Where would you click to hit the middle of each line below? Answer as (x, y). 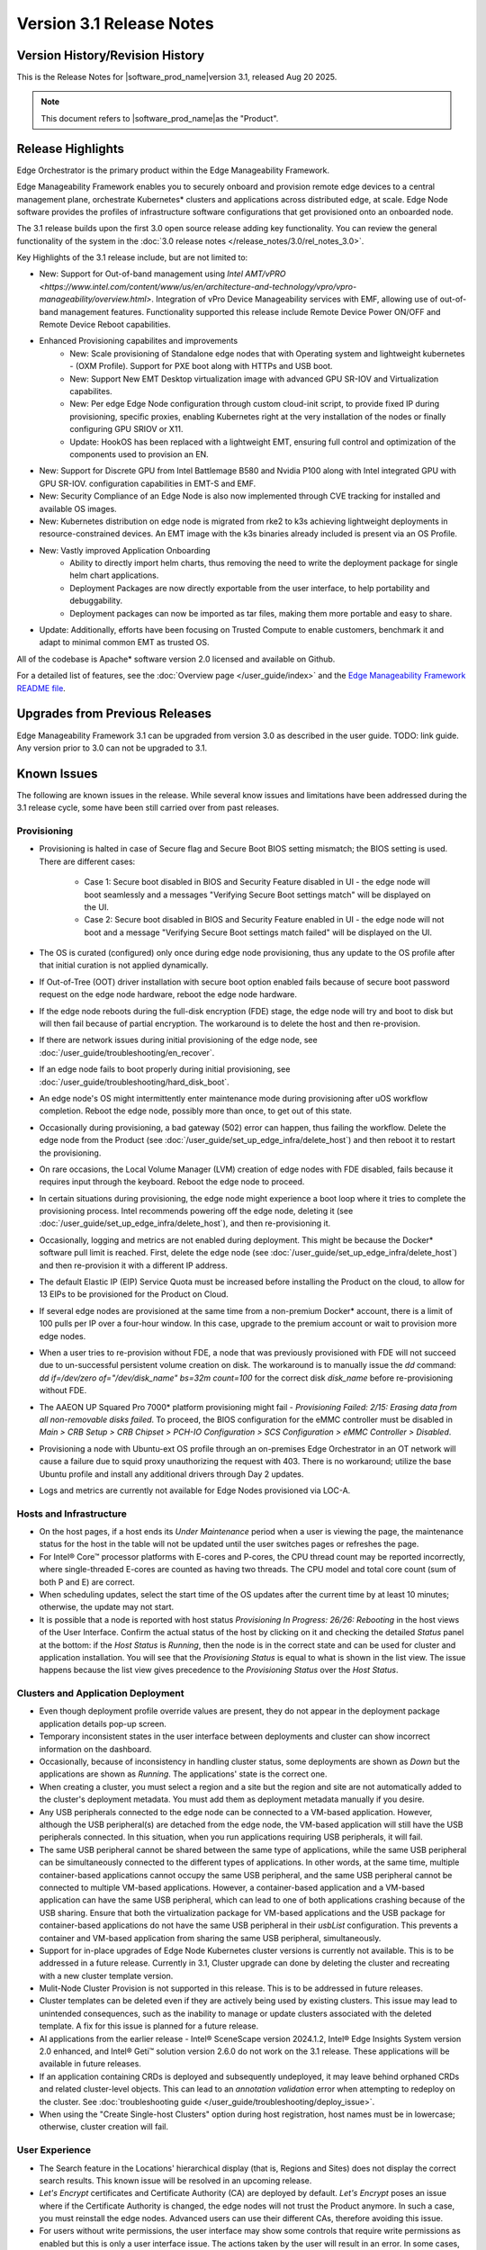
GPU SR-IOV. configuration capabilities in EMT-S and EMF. (148, 483)
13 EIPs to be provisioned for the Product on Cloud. (134, 1294)
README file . (41, 688)
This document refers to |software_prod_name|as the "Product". (160, 118)
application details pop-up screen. (103, 1723)
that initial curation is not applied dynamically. (124, 965)
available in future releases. (90, 2064)
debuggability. (96, 601)
